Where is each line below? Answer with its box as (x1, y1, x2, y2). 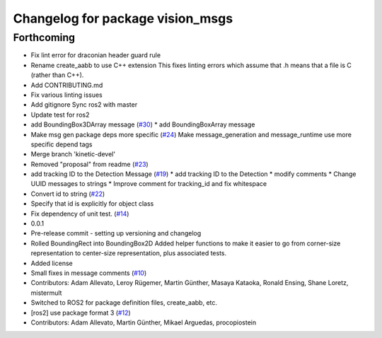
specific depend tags (30, 140, 93, 148)
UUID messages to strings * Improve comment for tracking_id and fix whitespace (30, 180, 267, 188)
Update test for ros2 (30, 110, 90, 119)
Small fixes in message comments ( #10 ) (30, 269, 147, 277)
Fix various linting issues (30, 91, 103, 99)
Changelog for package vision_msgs (13, 11, 233, 26)
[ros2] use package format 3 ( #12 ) (30, 308, 131, 317)
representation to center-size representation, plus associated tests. (30, 249, 226, 257)
